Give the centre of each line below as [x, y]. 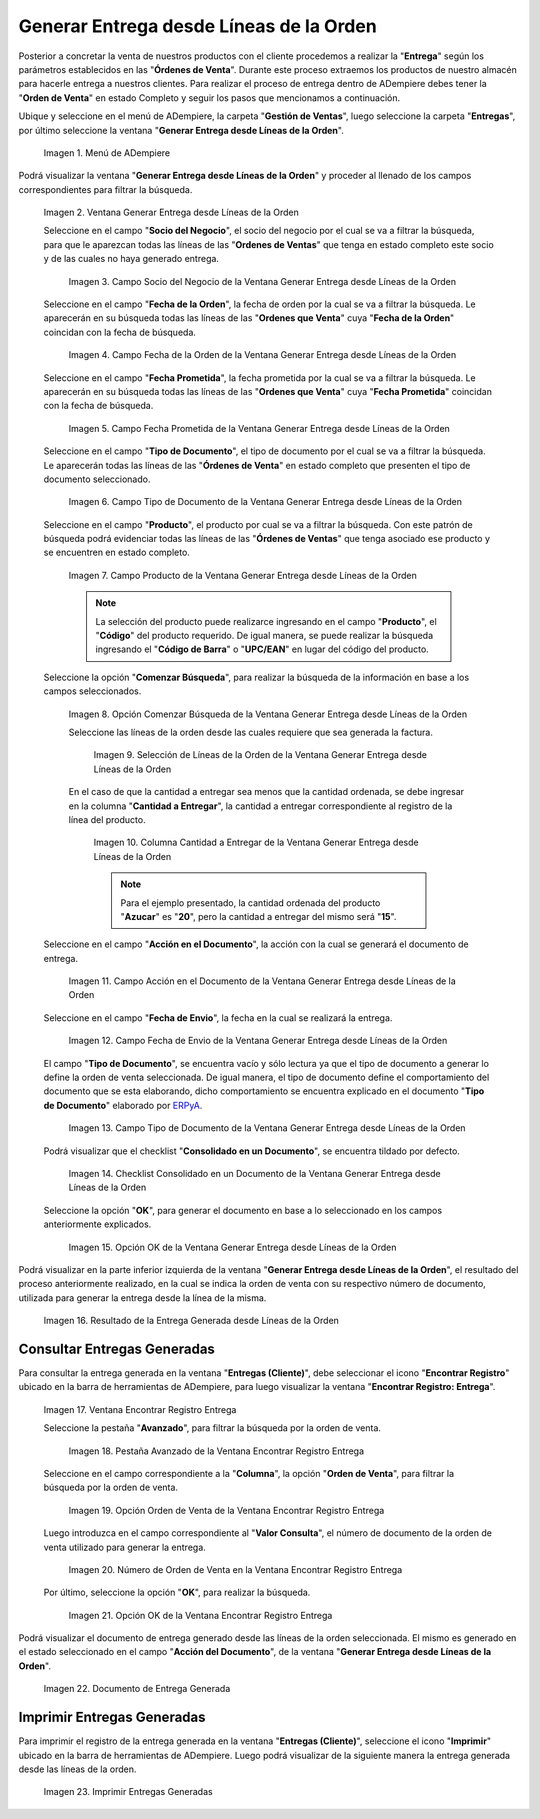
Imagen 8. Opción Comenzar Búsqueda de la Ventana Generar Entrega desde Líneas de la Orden [268, 714]
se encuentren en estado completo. [116, 552]
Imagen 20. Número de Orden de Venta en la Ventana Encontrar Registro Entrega [235, 1569]
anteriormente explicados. [97, 1224]
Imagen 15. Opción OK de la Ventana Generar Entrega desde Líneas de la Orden [232, 1247]
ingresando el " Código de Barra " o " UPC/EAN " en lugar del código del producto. [262, 649]
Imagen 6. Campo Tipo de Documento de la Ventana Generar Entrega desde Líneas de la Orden [265, 502]
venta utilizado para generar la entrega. [125, 1547]
